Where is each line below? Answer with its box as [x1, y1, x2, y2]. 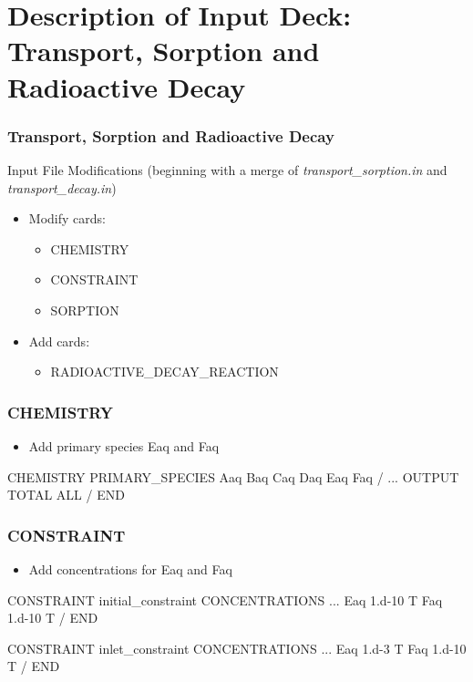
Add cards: [28, 331, 90, 350]
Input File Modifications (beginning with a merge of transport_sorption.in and [7, 160, 447, 179]
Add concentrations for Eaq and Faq [28, 559, 232, 578]
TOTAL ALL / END [7, 485, 125, 504]
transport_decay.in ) [7, 178, 117, 197]
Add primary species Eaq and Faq [28, 436, 220, 455]
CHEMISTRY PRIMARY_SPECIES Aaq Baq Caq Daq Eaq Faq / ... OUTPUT [7, 467, 459, 486]
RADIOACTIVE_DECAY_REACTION [50, 362, 279, 381]
